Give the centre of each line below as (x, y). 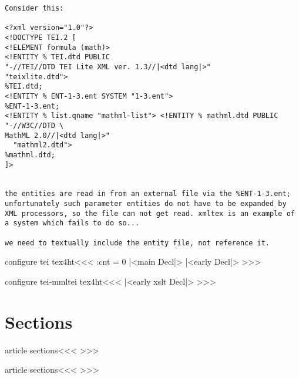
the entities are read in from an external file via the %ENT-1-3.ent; (148, 194)
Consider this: (34, 8)
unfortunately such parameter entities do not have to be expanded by (146, 204)
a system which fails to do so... (72, 223)
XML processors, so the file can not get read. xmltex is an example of (150, 213)
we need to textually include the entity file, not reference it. (137, 243)
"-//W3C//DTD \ (34, 125)
